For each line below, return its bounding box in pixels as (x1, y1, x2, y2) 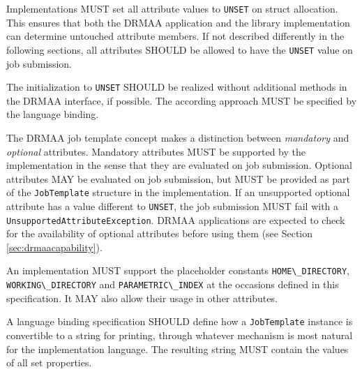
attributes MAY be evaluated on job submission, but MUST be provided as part (6, 171, 350, 186)
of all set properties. (6, 355, 92, 370)
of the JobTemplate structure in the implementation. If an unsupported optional (6, 185, 350, 200)
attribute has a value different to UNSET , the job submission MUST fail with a (6, 198, 339, 213)
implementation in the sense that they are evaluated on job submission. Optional (6, 158, 352, 172)
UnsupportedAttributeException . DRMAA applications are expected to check (6, 212, 345, 227)
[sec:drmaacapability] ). (6, 239, 103, 254)
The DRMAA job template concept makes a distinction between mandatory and (6, 130, 349, 144)
